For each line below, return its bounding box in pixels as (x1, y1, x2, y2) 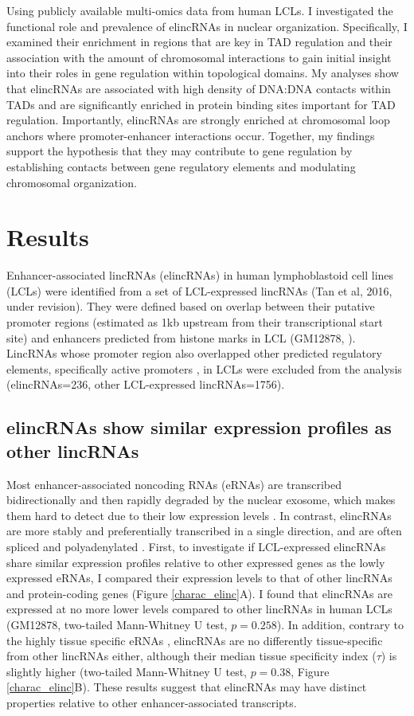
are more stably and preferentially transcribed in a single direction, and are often (6, 522, 402, 539)
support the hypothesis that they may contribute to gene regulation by (6, 143, 353, 159)
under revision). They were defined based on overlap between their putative (6, 298, 375, 315)
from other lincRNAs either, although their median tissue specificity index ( (6, 648, 377, 664)
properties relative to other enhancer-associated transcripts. (6, 694, 297, 710)
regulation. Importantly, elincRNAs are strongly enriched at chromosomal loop (6, 112, 390, 128)
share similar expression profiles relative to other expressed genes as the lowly (6, 554, 385, 570)
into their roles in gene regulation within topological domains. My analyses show (6, 65, 399, 81)
